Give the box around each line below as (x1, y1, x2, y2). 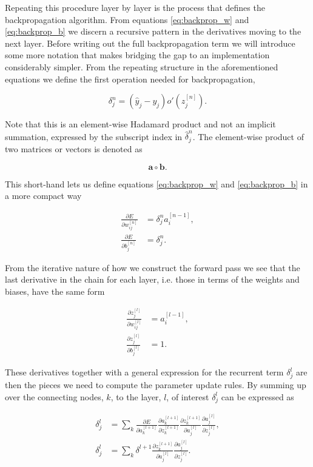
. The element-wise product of (192, 130, 304, 143)
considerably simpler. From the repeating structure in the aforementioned (5, 60, 278, 73)
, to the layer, (110, 390, 161, 403)
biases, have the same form (5, 285, 105, 298)
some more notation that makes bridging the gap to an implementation (5, 49, 270, 61)
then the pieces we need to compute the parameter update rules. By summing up (5, 378, 306, 391)
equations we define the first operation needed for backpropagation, (5, 72, 255, 85)
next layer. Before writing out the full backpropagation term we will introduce (5, 36, 295, 49)
